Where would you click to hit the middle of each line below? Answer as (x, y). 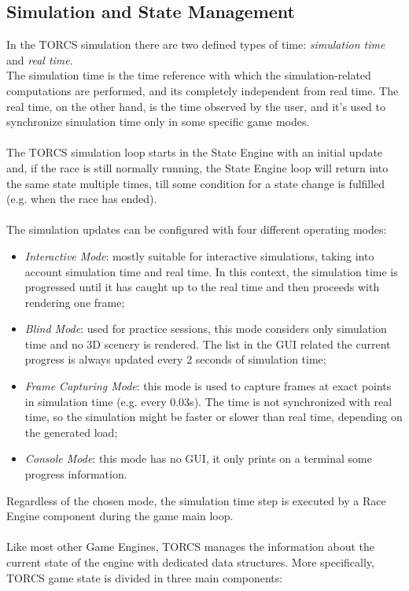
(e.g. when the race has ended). (82, 199)
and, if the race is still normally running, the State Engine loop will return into (197, 167)
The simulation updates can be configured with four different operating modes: (197, 229)
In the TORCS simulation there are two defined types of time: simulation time (196, 44)
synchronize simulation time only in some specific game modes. (158, 122)
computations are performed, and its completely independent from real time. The (203, 90)
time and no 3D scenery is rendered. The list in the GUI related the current (208, 344)
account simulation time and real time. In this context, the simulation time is (211, 271)
